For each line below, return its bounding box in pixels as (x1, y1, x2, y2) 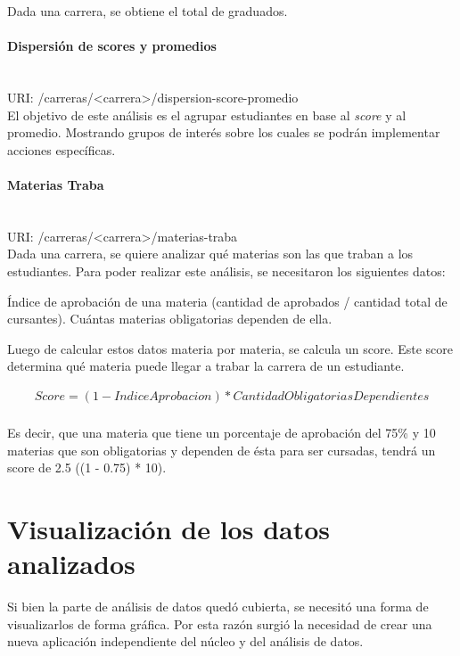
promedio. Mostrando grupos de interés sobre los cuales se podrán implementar (7, 123, 440, 142)
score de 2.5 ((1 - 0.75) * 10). (7, 458, 167, 477)
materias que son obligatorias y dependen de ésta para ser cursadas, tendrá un (7, 440, 436, 459)
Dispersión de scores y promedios (7, 37, 217, 55)
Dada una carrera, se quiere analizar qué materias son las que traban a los (7, 244, 414, 263)
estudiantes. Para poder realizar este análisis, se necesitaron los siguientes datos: (7, 261, 446, 280)
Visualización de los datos (7, 510, 331, 546)
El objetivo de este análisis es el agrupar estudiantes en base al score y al (7, 105, 407, 124)
